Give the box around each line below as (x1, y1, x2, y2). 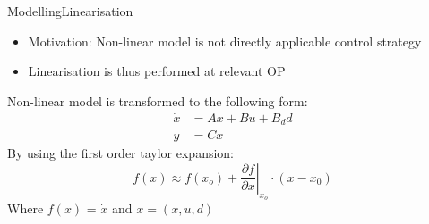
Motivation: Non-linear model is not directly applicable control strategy (28, 31, 422, 50)
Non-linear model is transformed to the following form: (7, 91, 308, 110)
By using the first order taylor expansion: (7, 144, 234, 162)
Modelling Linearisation (7, 2, 133, 20)
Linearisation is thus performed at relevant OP (28, 62, 286, 80)
